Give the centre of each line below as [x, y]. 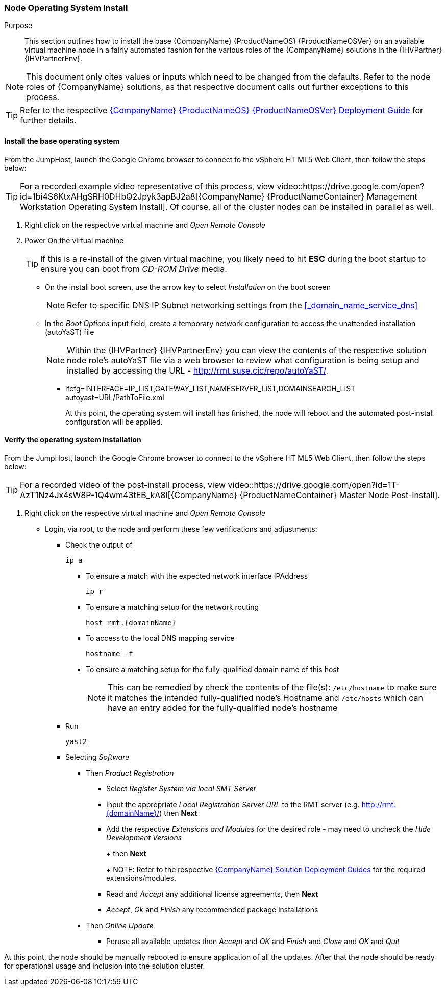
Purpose [18, 26]
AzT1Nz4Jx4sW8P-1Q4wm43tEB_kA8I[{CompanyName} [129, 495]
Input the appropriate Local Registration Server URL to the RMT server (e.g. [233, 804]
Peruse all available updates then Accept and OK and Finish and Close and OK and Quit [253, 941]
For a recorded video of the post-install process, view [123, 485]
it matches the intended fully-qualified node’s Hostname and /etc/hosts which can [265, 697]
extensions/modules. [141, 878]
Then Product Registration [130, 773]
